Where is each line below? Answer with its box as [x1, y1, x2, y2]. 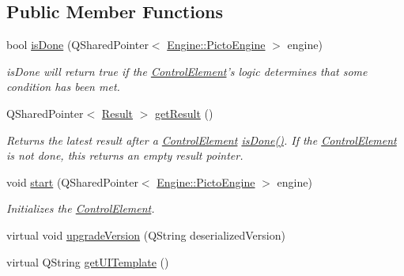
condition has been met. [6, 78, 120, 95]
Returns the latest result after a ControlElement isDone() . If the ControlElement [6, 131, 397, 148]
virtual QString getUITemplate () [6, 253, 169, 270]
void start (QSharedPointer [6, 173, 138, 190]
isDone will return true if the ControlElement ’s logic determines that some [6, 62, 368, 79]
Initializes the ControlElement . [6, 200, 155, 217]
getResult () [155, 104, 213, 121]
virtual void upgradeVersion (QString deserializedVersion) [6, 226, 285, 243]
